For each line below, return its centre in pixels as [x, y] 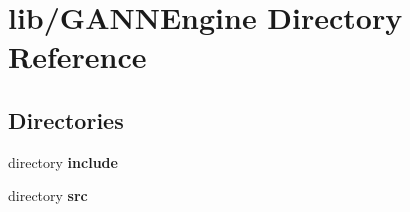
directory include [63, 161]
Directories [66, 119]
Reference [77, 56]
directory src [48, 195]
